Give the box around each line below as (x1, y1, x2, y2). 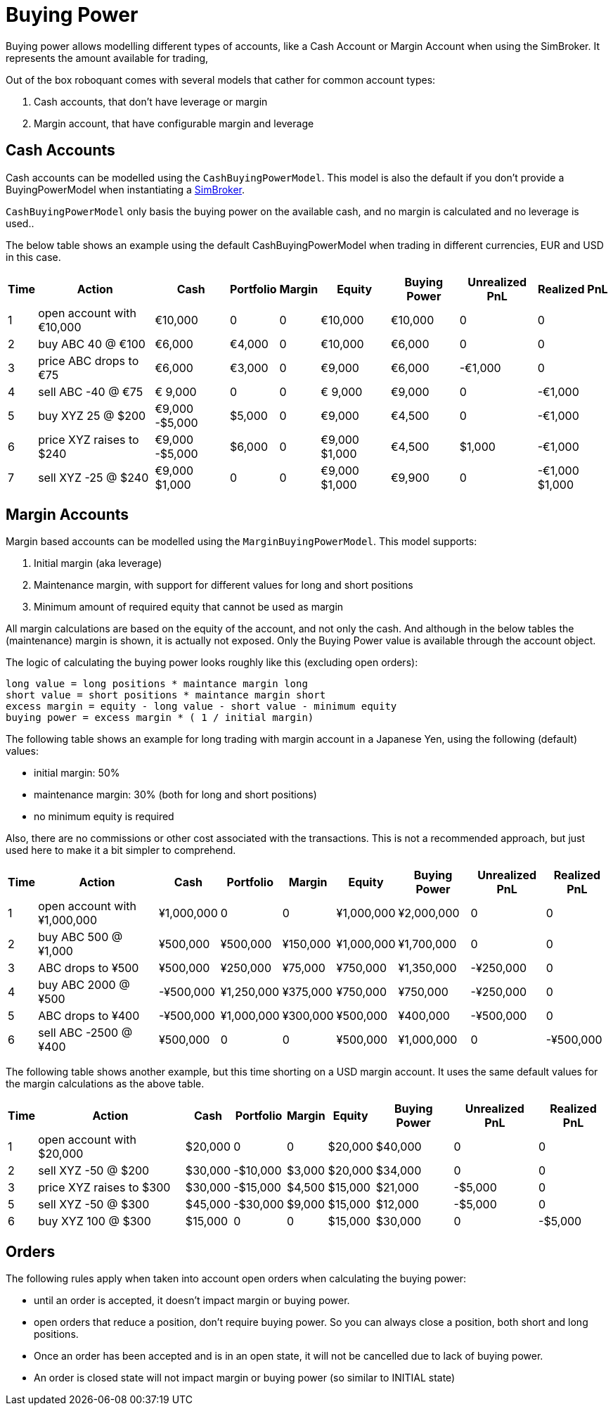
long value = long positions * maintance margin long (6, 678, 308, 690)
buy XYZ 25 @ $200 (38, 408, 146, 423)
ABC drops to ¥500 (38, 961, 139, 976)
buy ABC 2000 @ (38, 978, 130, 992)
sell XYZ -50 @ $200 (38, 1163, 150, 1178)
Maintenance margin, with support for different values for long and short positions (34, 579, 413, 592)
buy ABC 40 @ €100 (38, 336, 146, 351)
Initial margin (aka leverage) (34, 557, 162, 570)
